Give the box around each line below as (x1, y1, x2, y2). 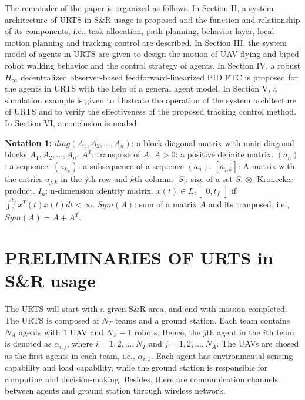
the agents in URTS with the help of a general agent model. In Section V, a (5, 82, 277, 95)
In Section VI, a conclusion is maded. (5, 116, 139, 129)
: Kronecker (252, 172, 294, 184)
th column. (134, 172, 173, 184)
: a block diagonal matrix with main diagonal (131, 136, 294, 149)
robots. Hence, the (134, 325, 200, 338)
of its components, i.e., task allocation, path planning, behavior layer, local (5, 25, 274, 37)
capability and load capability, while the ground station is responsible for (5, 361, 268, 374)
